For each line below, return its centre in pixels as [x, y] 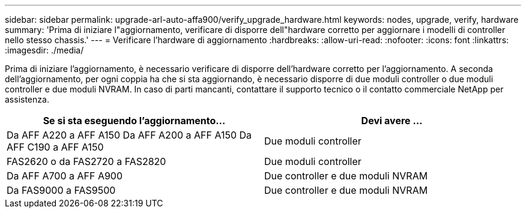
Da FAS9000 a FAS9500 [61, 190]
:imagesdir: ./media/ [44, 50]
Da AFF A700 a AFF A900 [65, 176]
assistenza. [27, 99]
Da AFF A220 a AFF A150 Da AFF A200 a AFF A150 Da [129, 135]
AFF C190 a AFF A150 [55, 147]
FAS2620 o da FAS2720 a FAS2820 [86, 161]
